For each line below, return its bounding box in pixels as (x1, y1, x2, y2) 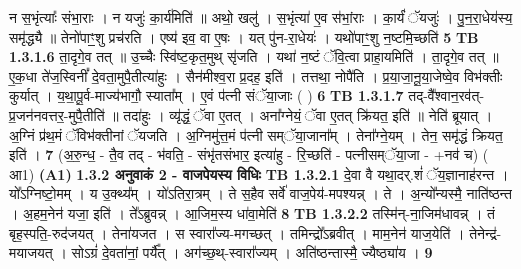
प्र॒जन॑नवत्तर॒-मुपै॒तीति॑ (9, 104, 105, 125)
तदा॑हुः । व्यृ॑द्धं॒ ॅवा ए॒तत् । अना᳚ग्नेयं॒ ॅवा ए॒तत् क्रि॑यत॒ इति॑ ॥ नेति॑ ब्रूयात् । (123, 104, 493, 125)
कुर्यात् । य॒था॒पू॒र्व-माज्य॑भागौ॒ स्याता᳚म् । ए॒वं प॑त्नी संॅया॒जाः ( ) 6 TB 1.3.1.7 (9, 85, 404, 106)
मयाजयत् (9, 242, 53, 263)
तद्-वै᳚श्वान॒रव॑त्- (408, 85, 485, 106)
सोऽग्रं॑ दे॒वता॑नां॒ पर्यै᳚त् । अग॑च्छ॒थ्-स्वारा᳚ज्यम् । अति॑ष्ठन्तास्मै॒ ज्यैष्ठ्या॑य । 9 (71, 242, 433, 263)
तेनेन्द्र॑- (469, 222, 502, 243)
